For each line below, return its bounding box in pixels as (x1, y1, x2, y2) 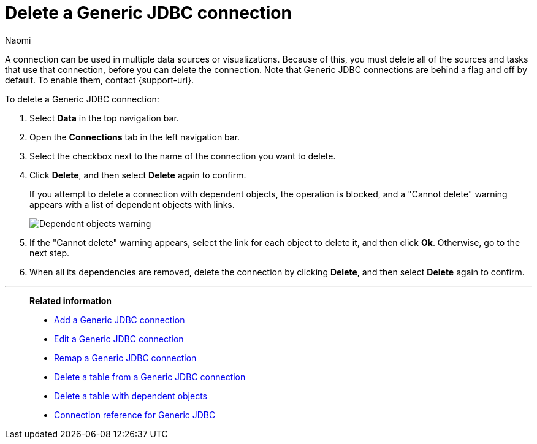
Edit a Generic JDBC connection (54, 333, 184, 344)
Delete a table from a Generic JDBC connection (54, 371, 246, 382)
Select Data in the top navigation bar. (29, 112, 179, 123)
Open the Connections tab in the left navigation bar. (29, 131, 240, 142)
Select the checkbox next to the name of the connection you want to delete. (29, 150, 336, 161)
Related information (29, 295, 112, 306)
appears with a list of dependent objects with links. (29, 199, 235, 210)
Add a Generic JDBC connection (54, 314, 185, 325)
